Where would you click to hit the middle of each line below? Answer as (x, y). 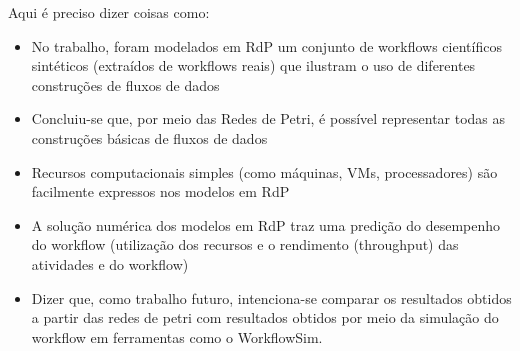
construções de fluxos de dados (125, 84)
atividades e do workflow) (110, 263)
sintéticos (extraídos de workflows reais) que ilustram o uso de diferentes (253, 65)
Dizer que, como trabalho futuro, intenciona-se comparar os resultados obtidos (271, 297)
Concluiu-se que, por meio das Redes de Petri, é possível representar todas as (268, 118)
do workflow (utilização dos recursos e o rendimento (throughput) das (245, 244)
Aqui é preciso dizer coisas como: (109, 12)
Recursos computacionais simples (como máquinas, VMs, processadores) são (264, 171)
